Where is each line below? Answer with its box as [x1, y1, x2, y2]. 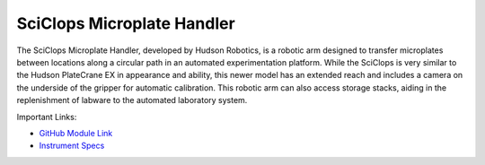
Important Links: [16, 111, 77, 122]
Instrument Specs [39, 140, 105, 152]
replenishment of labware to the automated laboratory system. [16, 95, 248, 106]
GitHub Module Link [39, 127, 113, 138]
